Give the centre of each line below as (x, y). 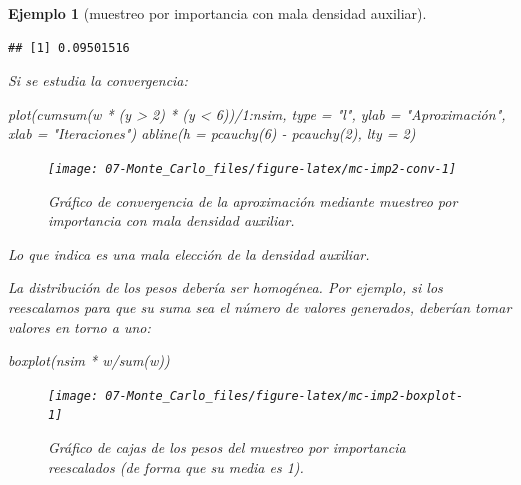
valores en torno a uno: (79, 326)
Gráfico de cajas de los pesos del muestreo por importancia (227, 447)
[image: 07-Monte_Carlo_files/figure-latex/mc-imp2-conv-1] (252, 168)
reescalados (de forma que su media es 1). (176, 466)
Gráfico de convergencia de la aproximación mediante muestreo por (253, 200)
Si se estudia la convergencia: (98, 80)
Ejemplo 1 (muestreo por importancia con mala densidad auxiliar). (217, 13)
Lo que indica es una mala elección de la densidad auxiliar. (189, 253)
